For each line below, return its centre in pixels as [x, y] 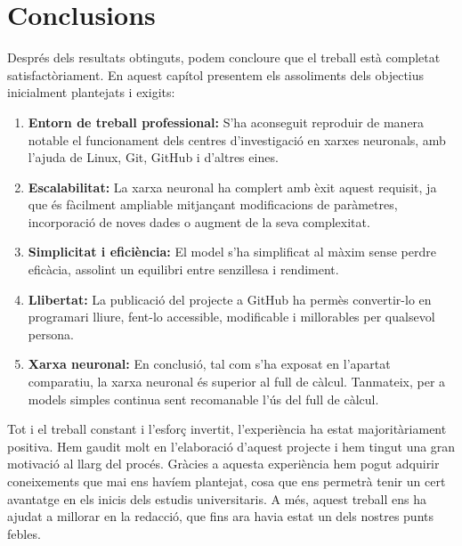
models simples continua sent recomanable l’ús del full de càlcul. [203, 399]
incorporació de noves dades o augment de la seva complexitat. [199, 221]
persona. [51, 334]
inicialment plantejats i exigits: [91, 92]
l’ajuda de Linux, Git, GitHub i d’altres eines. [153, 157]
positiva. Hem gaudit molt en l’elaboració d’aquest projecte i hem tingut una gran [231, 446]
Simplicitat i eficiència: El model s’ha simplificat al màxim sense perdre [232, 252]
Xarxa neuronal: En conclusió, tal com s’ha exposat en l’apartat [209, 364]
